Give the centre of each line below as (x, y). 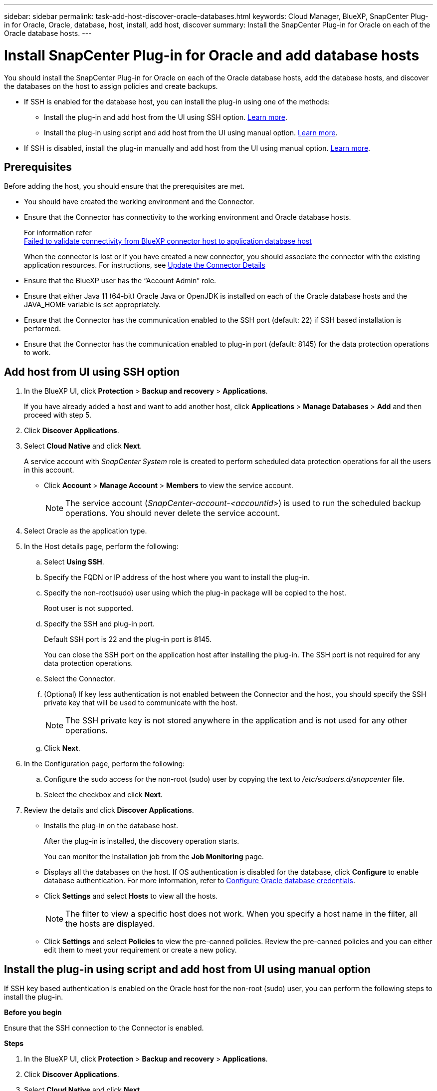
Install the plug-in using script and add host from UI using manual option (188, 969)
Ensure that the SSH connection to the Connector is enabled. (104, 1028)
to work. (37, 353)
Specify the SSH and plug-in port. (99, 624)
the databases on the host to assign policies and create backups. (111, 86)
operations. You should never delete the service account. (173, 513)
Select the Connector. (80, 679)
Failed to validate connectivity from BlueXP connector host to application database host (168, 241)
